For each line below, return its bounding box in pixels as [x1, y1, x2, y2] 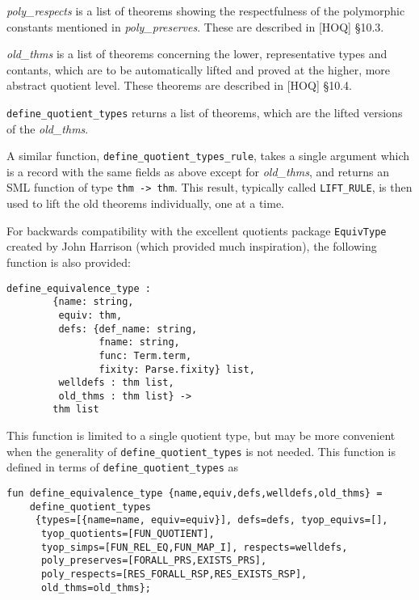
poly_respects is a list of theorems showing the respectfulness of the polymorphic [6, 2, 405, 19]
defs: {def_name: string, [58, 323, 198, 335]
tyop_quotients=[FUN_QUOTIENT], [40, 528, 215, 539]
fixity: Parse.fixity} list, [98, 363, 255, 375]
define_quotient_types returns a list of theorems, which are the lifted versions [6, 104, 403, 120]
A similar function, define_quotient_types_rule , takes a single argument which [6, 147, 410, 164]
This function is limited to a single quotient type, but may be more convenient [6, 427, 396, 444]
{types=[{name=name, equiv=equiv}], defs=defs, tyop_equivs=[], [35, 514, 388, 526]
